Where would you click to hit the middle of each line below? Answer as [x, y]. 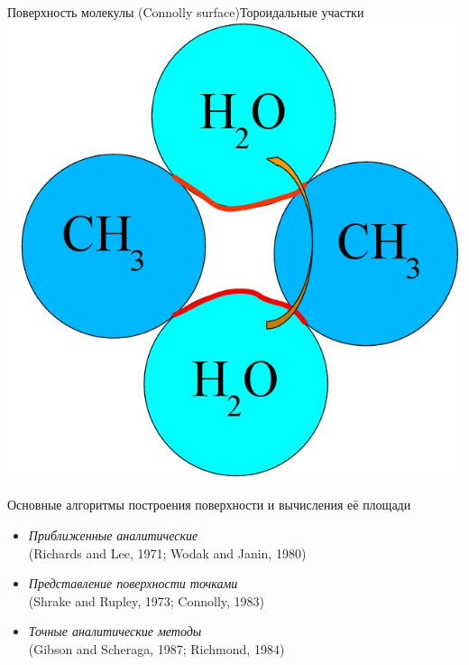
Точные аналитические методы [115, 631]
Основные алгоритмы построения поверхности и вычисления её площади [209, 505]
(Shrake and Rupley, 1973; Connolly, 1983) [147, 600]
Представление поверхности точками [133, 583]
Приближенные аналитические [113, 534]
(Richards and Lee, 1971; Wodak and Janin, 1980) [167, 553]
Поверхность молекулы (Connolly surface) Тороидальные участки [186, 12]
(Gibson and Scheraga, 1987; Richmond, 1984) [156, 648]
